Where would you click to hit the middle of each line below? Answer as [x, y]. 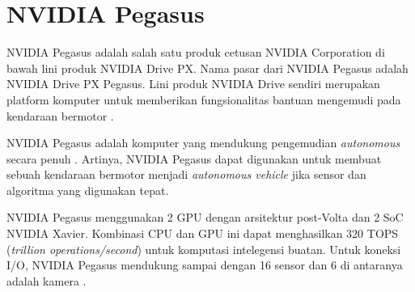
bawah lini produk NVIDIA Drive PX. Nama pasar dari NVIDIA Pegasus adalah [207, 68]
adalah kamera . [47, 280]
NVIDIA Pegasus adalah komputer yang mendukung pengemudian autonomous [203, 143]
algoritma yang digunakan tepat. [88, 190]
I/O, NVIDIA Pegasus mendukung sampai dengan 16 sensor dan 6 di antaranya [205, 265]
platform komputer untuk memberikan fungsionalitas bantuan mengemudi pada [204, 99]
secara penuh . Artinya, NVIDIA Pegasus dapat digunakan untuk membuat [194, 158]
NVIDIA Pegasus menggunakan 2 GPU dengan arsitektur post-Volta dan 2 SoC [205, 217]
